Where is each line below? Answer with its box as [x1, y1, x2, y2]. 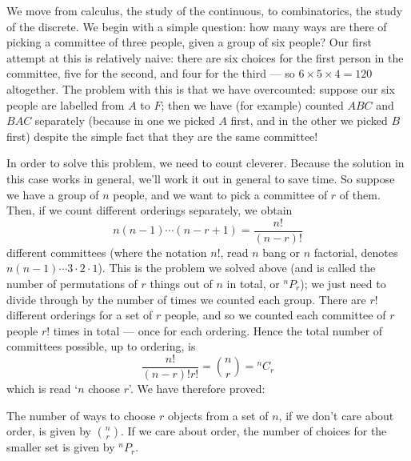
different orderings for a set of [6, 307, 153, 323]
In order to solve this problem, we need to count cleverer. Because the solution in [6, 154, 405, 171]
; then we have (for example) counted [161, 96, 344, 113]
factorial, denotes [313, 243, 398, 260]
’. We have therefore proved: [128, 380, 265, 396]
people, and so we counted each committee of [164, 307, 386, 323]
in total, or [226, 275, 280, 291]
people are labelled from [6, 96, 125, 113]
